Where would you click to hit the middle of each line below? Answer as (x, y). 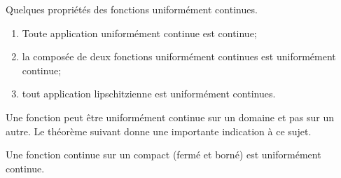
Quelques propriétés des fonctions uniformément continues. (132, 9)
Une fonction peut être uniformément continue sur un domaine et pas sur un (170, 117)
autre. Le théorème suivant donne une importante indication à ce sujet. (159, 131)
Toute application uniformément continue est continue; (139, 33)
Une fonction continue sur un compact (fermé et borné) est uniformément (163, 155)
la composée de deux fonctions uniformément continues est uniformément (179, 56)
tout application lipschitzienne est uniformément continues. (149, 94)
